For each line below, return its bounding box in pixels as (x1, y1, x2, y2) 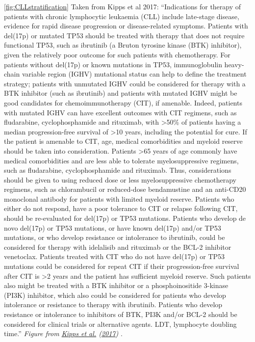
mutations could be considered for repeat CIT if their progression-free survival (4, 261, 239, 271)
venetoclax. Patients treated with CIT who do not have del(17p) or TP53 (4, 251, 225, 262)
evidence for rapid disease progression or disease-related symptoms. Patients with (4, 21, 248, 31)
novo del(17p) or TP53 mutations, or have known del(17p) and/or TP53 (4, 222, 221, 233)
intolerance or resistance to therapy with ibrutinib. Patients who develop (4, 299, 223, 310)
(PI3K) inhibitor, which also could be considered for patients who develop (4, 289, 226, 300)
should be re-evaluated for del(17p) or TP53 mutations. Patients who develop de (4, 213, 246, 223)
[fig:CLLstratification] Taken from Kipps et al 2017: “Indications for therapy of (4, 1, 241, 11)
